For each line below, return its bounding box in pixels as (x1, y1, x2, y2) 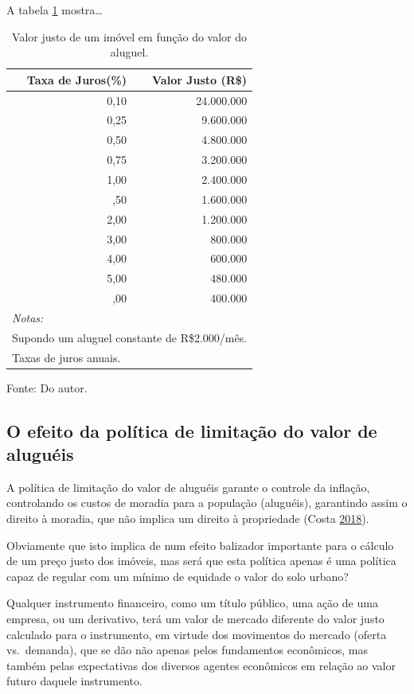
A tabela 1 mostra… (6, 2, 103, 18)
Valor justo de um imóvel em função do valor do (12, 28, 248, 45)
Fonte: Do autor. (6, 379, 88, 396)
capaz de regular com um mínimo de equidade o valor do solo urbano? (6, 567, 349, 584)
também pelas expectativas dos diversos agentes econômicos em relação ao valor (6, 657, 396, 673)
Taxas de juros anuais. (12, 349, 121, 365)
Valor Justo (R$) (152, 71, 248, 88)
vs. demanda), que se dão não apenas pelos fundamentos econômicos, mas (6, 641, 368, 658)
